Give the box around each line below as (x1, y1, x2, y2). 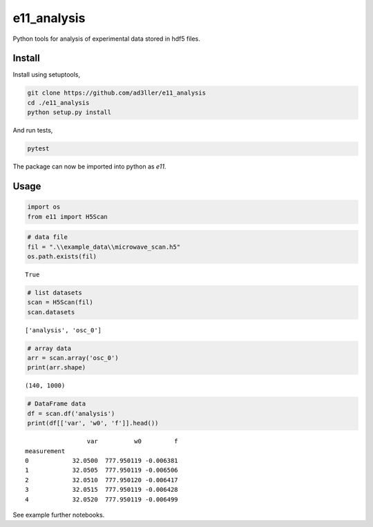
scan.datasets (27, 308, 75, 316)
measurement (25, 447, 66, 455)
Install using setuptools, (12, 70, 81, 79)
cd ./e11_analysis (27, 99, 90, 106)
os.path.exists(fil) (27, 252, 97, 260)
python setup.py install (27, 108, 112, 117)
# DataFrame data (27, 400, 86, 408)
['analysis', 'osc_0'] (25, 326, 102, 334)
